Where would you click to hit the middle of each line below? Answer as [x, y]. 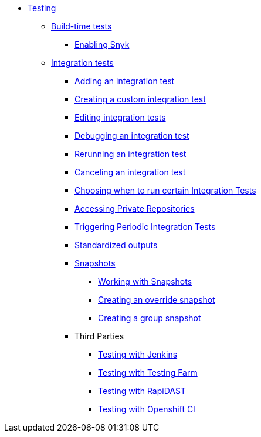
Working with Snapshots [145, 281]
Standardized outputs [116, 245]
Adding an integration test [125, 81]
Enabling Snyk [102, 44]
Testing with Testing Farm [148, 373]
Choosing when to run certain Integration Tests [165, 190]
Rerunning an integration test [130, 154]
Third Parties [99, 336]
